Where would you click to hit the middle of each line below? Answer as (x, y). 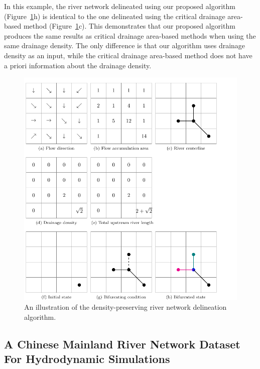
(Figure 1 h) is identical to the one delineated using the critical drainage (115, 16)
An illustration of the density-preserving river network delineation (125, 307)
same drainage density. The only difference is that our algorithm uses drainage (125, 45)
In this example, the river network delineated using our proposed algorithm (120, 6)
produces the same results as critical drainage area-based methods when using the (130, 35)
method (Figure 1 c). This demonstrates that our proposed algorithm (129, 26)
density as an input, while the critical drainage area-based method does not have (128, 55)
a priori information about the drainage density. (78, 65)
